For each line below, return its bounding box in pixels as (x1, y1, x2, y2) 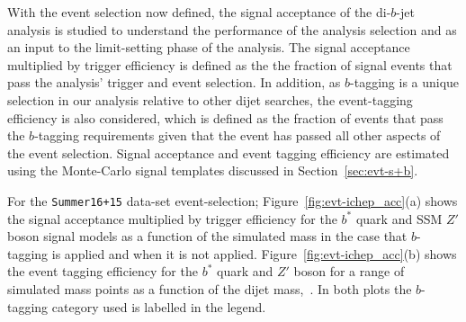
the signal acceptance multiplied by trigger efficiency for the (7, 209, 337, 228)
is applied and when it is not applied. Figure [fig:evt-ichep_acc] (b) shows (51, 244, 457, 263)
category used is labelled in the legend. (51, 297, 266, 316)
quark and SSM (355, 209, 443, 228)
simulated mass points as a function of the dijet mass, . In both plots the (7, 279, 412, 298)
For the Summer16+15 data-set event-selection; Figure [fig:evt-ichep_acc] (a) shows (7, 191, 458, 210)
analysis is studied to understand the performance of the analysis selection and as (7, 20, 457, 39)
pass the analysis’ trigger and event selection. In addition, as (7, 73, 341, 92)
